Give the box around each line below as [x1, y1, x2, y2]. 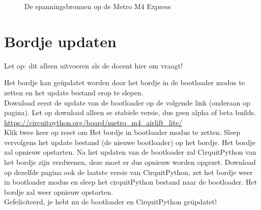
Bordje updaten [4, 30, 117, 51]
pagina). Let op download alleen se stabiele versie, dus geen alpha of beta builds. [4, 107, 256, 118]
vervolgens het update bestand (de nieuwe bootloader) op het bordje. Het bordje [4, 136, 255, 147]
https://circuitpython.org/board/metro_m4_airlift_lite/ [4, 117, 183, 127]
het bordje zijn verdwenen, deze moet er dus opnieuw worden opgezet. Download [4, 157, 256, 167]
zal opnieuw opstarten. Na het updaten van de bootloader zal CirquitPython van [4, 147, 256, 157]
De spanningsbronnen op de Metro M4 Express [24, 1, 171, 11]
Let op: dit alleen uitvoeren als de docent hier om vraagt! [4, 60, 183, 71]
